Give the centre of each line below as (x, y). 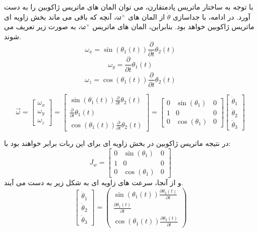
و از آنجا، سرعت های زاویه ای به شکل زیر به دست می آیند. (94, 182)
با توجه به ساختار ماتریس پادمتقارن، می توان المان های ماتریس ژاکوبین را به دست (129, 7)
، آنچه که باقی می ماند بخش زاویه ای (60, 16)
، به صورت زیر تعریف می (42, 26)
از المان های (146, 16)
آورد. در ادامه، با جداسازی (212, 16)
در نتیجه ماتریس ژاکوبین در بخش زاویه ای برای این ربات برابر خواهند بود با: (117, 143)
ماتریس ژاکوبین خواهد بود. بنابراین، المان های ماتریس (173, 26)
